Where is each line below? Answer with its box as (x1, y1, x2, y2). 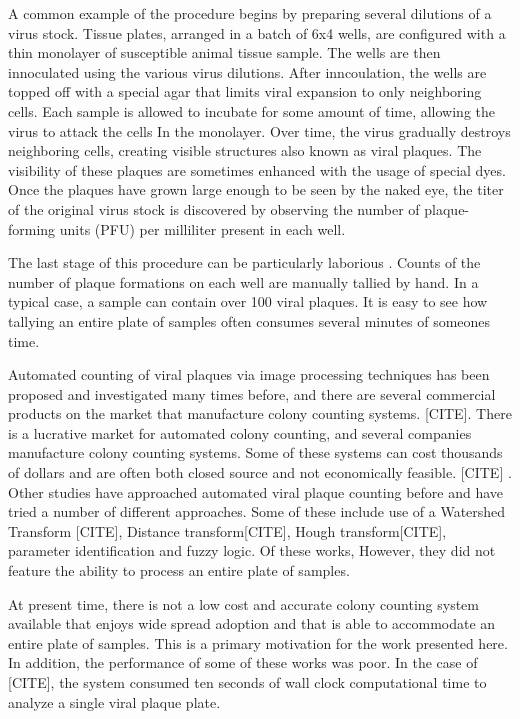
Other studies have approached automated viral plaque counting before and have (8, 481, 504, 502)
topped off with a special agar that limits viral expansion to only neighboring (8, 81, 482, 102)
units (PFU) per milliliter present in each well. (59, 218, 346, 239)
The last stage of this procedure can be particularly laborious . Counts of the (8, 252, 481, 273)
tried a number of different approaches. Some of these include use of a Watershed (8, 501, 506, 522)
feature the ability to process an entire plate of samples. (8, 560, 350, 581)
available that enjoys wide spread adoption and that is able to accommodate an (8, 613, 496, 634)
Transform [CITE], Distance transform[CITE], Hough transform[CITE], (8, 520, 447, 541)
